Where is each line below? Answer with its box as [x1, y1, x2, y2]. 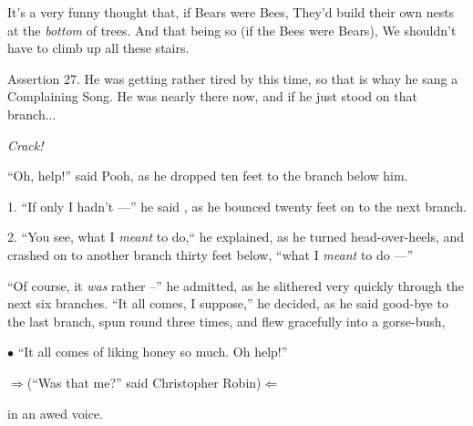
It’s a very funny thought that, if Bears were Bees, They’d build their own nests [7, 3, 455, 21]
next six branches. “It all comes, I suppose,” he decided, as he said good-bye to [7, 294, 448, 313]
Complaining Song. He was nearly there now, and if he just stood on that [7, 87, 417, 106]
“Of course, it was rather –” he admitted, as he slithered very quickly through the [7, 275, 465, 295]
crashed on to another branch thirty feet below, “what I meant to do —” [7, 244, 414, 264]
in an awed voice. [7, 403, 103, 422]
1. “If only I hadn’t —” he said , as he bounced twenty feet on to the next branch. [7, 196, 467, 215]
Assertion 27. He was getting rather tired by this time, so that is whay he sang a [7, 68, 458, 88]
